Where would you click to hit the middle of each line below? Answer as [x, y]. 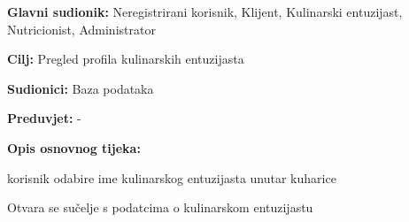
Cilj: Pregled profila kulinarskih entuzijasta [126, 59]
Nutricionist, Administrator [81, 29]
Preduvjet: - [44, 118]
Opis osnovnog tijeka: [74, 147]
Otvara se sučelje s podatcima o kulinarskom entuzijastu [160, 207]
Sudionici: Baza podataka [81, 88]
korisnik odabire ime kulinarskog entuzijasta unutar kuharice [172, 177]
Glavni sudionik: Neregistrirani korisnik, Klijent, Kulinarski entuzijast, [205, 11]
